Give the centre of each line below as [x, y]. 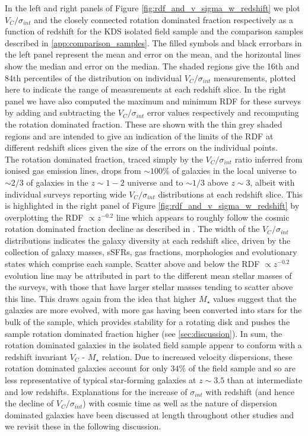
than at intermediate [265, 380]
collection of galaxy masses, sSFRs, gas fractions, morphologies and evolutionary [151, 252]
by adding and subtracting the [60, 112]
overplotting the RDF [44, 217]
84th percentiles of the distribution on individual [93, 77]
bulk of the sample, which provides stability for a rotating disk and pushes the [147, 322]
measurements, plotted [255, 77]
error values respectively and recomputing [223, 112]
